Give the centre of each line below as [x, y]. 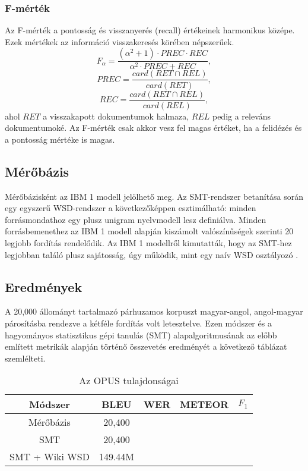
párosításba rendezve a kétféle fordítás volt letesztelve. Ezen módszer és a [138, 323]
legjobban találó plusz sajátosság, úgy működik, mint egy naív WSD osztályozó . [152, 254]
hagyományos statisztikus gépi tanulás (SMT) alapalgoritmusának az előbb [141, 335]
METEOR [204, 404]
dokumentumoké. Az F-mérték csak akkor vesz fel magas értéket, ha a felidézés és [153, 128]
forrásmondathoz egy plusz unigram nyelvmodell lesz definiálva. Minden [136, 219]
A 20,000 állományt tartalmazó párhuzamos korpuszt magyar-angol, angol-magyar [154, 311]
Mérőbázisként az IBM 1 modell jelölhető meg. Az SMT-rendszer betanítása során [154, 196]
